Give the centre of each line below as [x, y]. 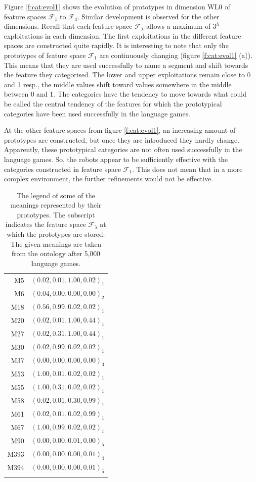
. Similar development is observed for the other [148, 16]
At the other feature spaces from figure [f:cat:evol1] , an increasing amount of [120, 130]
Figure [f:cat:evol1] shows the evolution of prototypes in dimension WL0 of [117, 6]
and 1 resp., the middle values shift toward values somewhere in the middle [118, 84]
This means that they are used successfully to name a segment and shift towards [126, 65]
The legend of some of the [56, 195]
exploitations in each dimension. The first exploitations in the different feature [123, 35]
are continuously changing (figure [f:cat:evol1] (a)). [176, 55]
